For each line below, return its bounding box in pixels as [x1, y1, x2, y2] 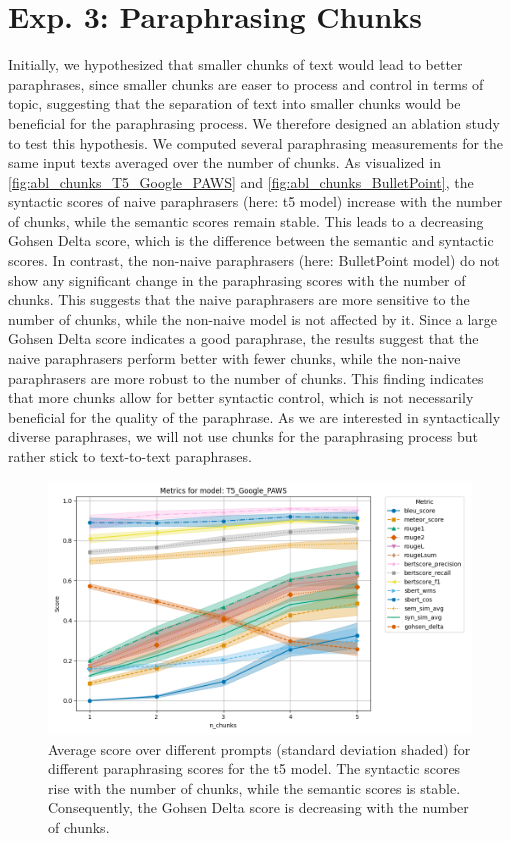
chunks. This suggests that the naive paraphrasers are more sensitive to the [8, 289, 470, 310]
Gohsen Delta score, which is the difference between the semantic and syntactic [8, 230, 494, 251]
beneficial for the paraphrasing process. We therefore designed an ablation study [8, 112, 500, 133]
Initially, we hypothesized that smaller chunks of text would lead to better [8, 54, 463, 75]
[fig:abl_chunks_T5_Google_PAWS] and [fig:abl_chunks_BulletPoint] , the [8, 171, 474, 192]
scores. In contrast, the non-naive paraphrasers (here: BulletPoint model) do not [8, 250, 500, 271]
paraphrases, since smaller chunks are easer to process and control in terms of [8, 73, 484, 94]
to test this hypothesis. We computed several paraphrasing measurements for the [8, 132, 504, 153]
